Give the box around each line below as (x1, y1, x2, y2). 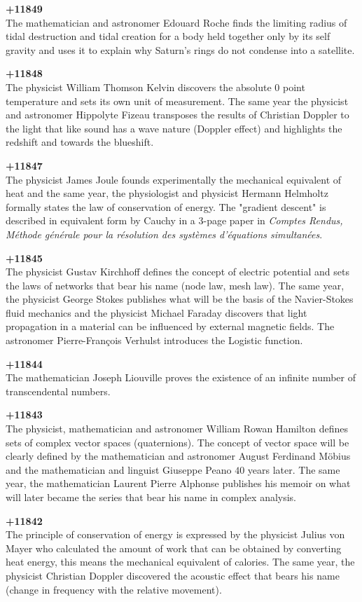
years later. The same (247, 462, 340, 477)
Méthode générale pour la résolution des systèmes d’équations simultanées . (6, 226, 323, 241)
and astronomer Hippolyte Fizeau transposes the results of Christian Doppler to (6, 107, 349, 122)
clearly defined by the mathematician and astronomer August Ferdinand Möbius (6, 449, 351, 463)
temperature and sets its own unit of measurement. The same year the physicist (6, 93, 349, 108)
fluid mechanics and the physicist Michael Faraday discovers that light (6, 305, 307, 320)
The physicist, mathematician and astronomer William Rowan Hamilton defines (6, 421, 349, 436)
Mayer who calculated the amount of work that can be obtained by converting (6, 540, 342, 555)
